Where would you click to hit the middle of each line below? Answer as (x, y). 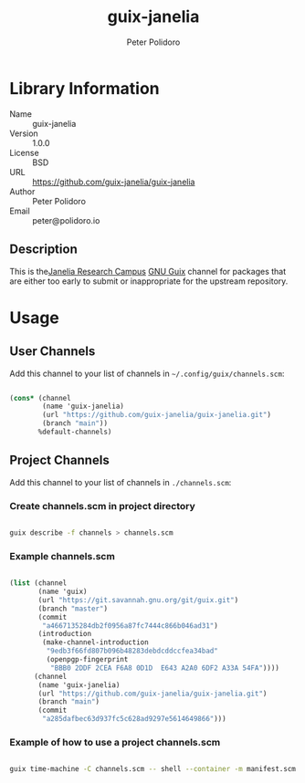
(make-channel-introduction (95, 642)
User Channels (53, 352)
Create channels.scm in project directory (103, 506)
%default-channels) (75, 432)
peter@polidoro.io (66, 220)
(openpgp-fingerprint (87, 660)
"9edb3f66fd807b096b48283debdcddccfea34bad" (132, 651)
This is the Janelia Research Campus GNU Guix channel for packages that (148, 271)
